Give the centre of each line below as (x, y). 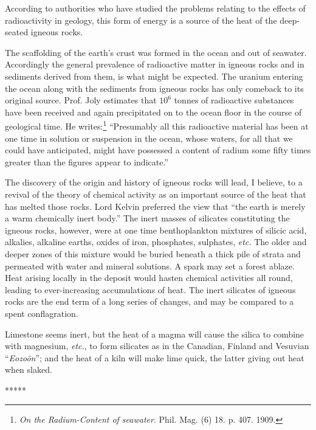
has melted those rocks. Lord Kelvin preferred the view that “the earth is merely (155, 206)
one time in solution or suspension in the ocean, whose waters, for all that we (149, 138)
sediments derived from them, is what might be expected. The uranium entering (154, 76)
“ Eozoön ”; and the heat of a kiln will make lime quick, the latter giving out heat (155, 357)
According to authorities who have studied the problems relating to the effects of (155, 8)
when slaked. (29, 369)
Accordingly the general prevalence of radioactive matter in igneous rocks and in (155, 64)
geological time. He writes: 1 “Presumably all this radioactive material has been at (157, 125)
